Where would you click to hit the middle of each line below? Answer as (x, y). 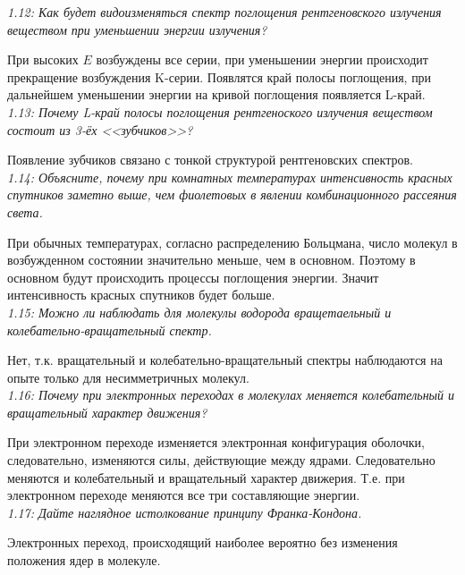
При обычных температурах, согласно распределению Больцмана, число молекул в (232, 242)
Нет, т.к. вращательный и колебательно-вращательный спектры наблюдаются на (225, 360)
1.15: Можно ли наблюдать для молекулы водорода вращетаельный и (199, 312)
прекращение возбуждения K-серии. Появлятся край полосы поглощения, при (220, 76)
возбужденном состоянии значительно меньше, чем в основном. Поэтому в (211, 260)
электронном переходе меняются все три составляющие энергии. (184, 495)
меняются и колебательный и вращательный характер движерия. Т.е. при (206, 477)
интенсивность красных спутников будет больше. (141, 295)
